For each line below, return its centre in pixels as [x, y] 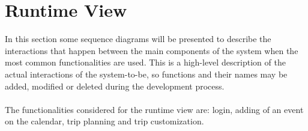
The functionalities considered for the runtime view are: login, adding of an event [154, 109]
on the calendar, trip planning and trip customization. [104, 121]
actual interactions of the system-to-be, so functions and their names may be [146, 74]
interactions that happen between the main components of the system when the [152, 50]
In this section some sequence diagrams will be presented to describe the [138, 39]
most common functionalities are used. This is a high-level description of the [145, 62]
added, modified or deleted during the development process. [115, 86]
